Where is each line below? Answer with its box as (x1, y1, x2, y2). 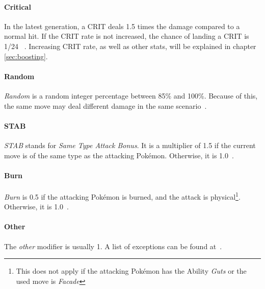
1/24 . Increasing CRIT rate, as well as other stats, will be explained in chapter (4, 40, 256, 51)
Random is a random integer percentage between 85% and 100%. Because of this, (4, 90, 258, 101)
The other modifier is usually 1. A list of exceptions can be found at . (4, 240, 222, 251)
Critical (4, 1, 31, 12)
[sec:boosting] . (4, 51, 48, 61)
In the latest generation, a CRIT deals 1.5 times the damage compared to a (4, 20, 240, 31)
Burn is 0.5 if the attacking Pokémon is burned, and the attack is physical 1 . (4, 189, 241, 202)
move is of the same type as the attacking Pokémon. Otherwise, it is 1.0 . (4, 150, 234, 160)
